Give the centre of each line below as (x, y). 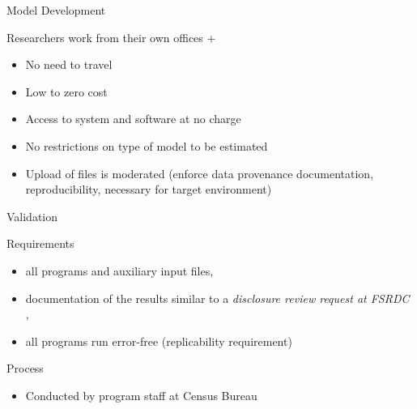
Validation (32, 216)
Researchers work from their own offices (105, 37)
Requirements (40, 243)
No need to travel (69, 64)
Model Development (56, 10)
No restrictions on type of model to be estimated (147, 145)
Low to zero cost (66, 91)
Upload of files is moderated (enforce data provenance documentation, (200, 173)
